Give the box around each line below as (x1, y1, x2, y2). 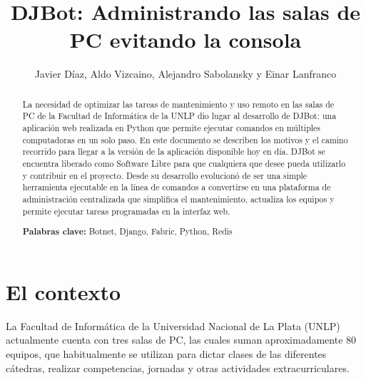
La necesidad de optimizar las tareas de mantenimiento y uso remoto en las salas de (22, 98, 335, 110)
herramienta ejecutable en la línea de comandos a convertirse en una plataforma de (22, 181, 331, 193)
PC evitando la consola (69, 25, 302, 54)
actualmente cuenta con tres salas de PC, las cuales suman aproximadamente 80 (6, 332, 357, 347)
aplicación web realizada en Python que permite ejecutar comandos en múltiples (22, 122, 321, 134)
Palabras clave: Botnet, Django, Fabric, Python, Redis (22, 225, 233, 238)
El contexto (6, 277, 121, 306)
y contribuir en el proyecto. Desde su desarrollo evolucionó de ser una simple (22, 169, 307, 181)
